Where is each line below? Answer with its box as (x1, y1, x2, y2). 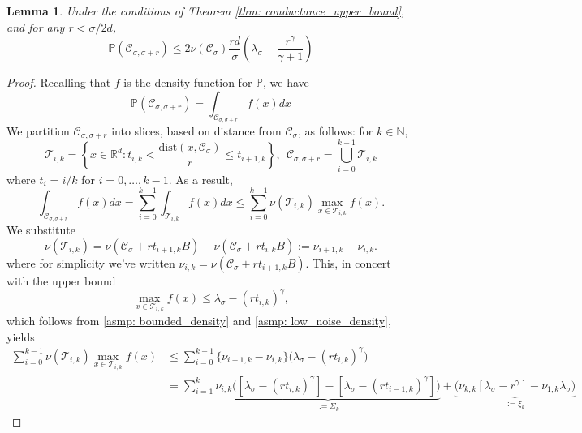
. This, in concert (305, 254, 391, 271)
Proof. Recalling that (6, 74, 111, 91)
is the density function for (123, 74, 252, 91)
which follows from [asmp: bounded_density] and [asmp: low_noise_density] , (6, 311, 391, 328)
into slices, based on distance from (111, 122, 282, 139)
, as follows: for (297, 122, 373, 139)
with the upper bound (6, 272, 116, 289)
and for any (6, 18, 65, 35)
